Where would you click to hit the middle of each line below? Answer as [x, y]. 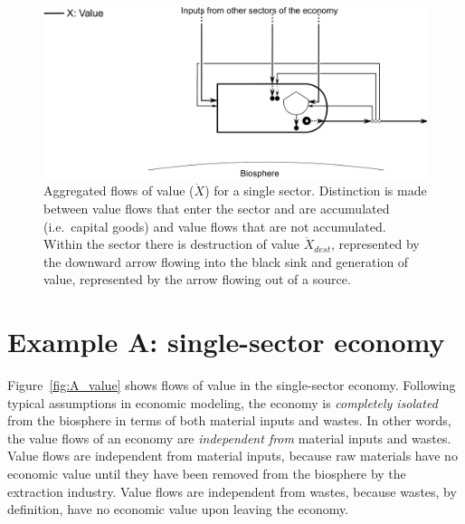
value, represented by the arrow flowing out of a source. [197, 279]
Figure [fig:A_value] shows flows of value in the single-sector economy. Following [232, 385]
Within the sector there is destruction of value [172, 244]
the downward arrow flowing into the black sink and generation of [226, 261]
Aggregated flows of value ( [119, 191]
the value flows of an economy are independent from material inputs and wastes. [229, 438]
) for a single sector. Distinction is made [316, 191]
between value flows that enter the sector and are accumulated [217, 208]
